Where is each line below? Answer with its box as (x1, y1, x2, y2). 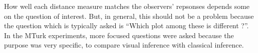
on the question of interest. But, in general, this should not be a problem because (4, 10, 254, 21)
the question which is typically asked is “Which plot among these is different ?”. (4, 20, 249, 31)
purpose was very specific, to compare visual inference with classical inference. (4, 40, 244, 50)
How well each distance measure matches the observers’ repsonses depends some (4, 1, 250, 11)
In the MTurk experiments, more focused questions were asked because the (4, 30, 234, 40)
